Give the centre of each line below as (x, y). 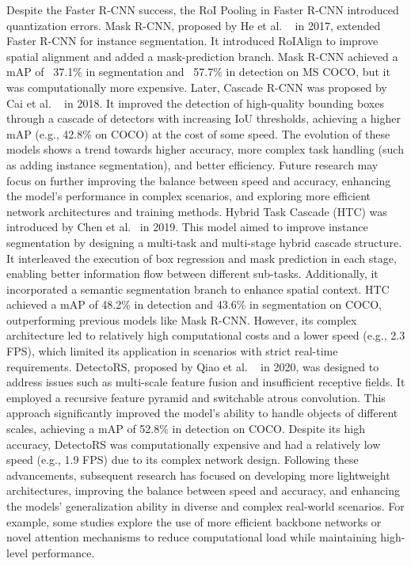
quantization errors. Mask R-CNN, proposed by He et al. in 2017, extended (194, 25)
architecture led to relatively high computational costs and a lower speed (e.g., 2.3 (206, 335)
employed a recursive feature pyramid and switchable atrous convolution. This (196, 397)
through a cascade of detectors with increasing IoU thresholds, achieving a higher (204, 118)
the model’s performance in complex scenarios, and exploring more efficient (189, 196)
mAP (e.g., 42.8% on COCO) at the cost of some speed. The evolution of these (198, 133)
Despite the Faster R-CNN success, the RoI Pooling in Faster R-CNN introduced (203, 9)
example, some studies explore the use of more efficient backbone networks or (194, 521)
